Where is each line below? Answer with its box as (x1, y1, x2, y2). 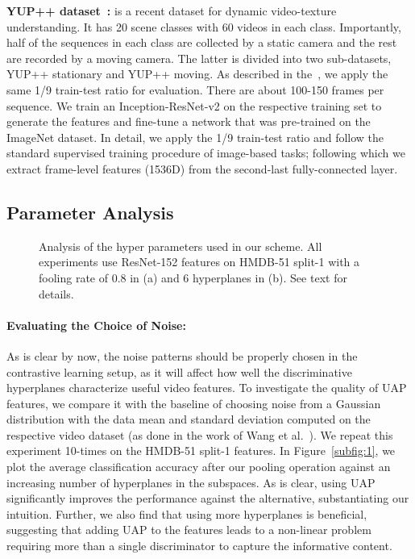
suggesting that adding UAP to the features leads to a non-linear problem (6, 521, 371, 538)
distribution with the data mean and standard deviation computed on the (6, 411, 371, 428)
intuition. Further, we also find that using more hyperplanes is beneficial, (6, 505, 367, 522)
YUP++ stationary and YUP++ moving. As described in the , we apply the (6, 65, 388, 82)
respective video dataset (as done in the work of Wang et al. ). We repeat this (6, 426, 393, 443)
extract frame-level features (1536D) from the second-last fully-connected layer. (6, 160, 398, 177)
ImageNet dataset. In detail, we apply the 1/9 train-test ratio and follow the (6, 128, 384, 145)
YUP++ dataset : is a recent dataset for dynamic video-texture (6, 2, 337, 19)
